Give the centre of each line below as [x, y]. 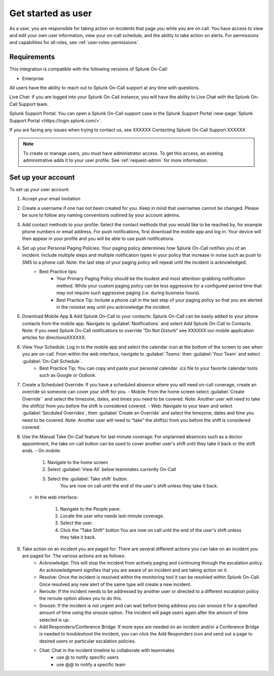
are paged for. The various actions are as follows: [74, 556]
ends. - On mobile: [41, 451]
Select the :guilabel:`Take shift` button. [88, 479]
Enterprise [33, 78]
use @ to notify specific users [88, 657]
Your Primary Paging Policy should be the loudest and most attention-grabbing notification [151, 278]
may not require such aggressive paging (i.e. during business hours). [128, 293]
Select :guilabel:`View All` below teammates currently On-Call [112, 470]
